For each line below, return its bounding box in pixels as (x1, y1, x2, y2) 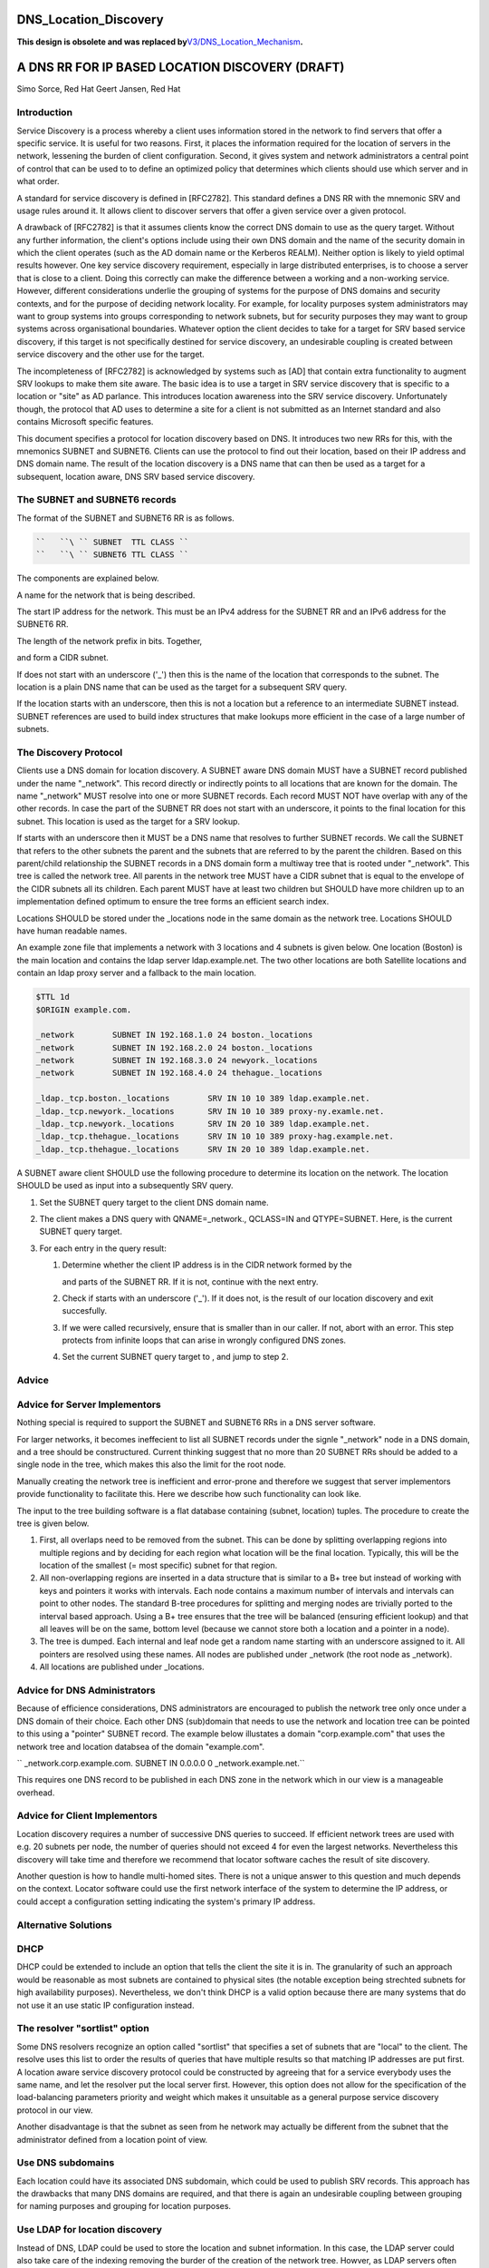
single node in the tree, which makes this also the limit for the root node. (16, 1459, 286, 1470)
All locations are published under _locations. (39, 1661, 205, 1673)
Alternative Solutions (16, 1919, 112, 1931)
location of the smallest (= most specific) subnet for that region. (39, 1560, 278, 1571)
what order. (16, 176, 60, 187)
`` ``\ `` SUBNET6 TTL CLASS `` (35, 550, 189, 560)
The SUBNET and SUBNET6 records (16, 494, 177, 506)
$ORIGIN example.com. (35, 1004, 132, 1015)
